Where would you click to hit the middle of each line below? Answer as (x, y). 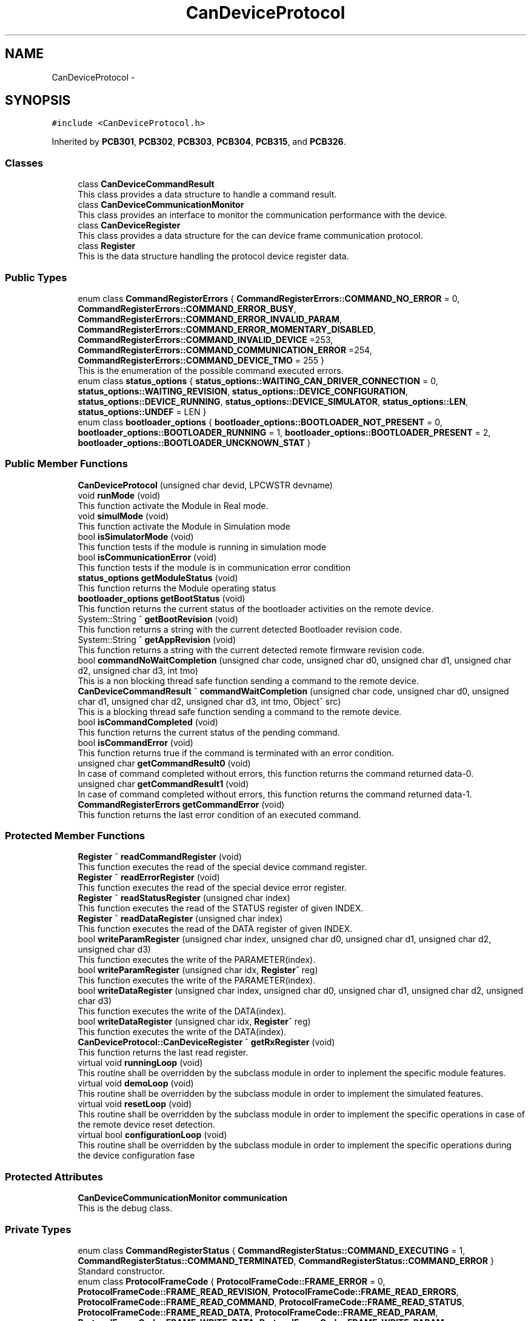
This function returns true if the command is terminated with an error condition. (236, 753)
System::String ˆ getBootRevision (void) (158, 619)
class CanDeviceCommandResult (146, 184)
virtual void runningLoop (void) (140, 1063)
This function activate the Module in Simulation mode (184, 526)
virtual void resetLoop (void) (135, 1104)
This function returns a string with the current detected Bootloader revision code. (240, 629)
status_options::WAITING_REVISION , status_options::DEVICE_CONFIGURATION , (243, 391)
